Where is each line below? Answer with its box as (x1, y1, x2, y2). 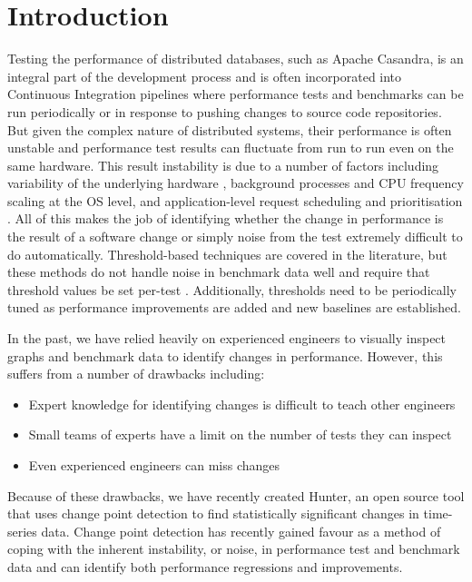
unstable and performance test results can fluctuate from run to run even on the (7, 138, 454, 157)
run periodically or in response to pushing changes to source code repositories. (7, 102, 442, 121)
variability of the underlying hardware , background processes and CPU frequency (7, 173, 464, 192)
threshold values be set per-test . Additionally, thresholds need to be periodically (7, 280, 457, 299)
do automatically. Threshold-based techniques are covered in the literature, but (7, 244, 447, 263)
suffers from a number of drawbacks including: (7, 364, 265, 383)
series (7, 521, 37, 540)
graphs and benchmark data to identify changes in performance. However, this (7, 346, 443, 365)
